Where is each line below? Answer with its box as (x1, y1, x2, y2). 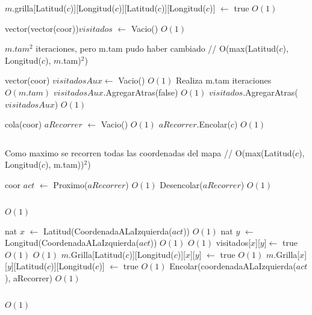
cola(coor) (5, 118, 42, 130)
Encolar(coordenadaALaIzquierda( (169, 260, 296, 272)
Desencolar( (160, 178, 203, 191)
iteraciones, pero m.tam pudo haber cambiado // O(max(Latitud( (36, 42, 279, 55)
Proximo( (53, 178, 88, 191)
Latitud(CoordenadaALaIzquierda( (43, 224, 172, 237)
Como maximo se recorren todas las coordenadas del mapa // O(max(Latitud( (5, 146, 296, 159)
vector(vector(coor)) (5, 22, 79, 34)
